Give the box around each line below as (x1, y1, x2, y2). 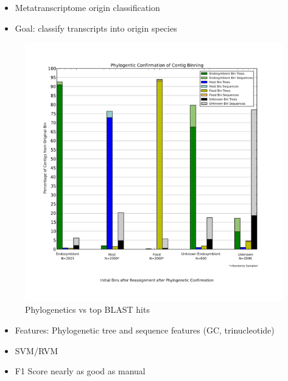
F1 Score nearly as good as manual (15, 365, 146, 377)
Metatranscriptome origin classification (15, 1, 160, 13)
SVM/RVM (15, 344, 58, 357)
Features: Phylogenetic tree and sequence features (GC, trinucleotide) (15, 324, 275, 337)
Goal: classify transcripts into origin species (15, 21, 177, 34)
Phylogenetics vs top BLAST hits (25, 303, 150, 316)
